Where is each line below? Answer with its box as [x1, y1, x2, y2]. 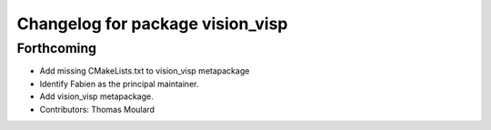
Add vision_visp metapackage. [39, 91, 154, 102]
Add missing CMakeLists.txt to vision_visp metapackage [39, 65, 250, 76]
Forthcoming [16, 40, 97, 56]
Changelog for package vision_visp [16, 14, 288, 34]
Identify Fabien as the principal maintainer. [39, 78, 199, 89]
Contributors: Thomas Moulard [39, 104, 155, 115]
